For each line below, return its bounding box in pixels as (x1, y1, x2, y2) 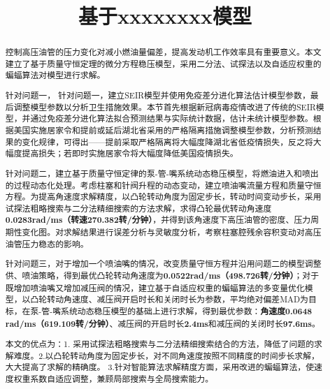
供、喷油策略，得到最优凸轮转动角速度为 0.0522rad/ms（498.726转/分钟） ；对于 (5, 270, 320, 281)
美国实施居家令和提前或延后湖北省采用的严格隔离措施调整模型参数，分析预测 (13, 124, 313, 135)
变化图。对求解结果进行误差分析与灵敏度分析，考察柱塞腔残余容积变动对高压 (22, 226, 322, 238)
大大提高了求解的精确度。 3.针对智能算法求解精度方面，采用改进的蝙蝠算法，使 (5, 361, 315, 373)
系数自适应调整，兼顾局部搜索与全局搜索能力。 (30, 373, 214, 385)
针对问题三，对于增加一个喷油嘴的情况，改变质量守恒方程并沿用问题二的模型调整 (5, 258, 322, 270)
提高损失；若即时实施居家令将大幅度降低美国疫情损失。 (22, 147, 238, 159)
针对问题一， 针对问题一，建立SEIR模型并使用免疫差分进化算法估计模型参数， (5, 89, 310, 101)
